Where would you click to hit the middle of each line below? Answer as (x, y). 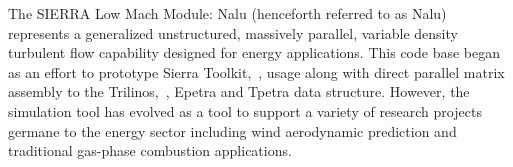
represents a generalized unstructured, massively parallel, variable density (233, 32)
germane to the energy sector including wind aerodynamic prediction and (232, 130)
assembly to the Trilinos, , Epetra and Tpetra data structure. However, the (239, 91)
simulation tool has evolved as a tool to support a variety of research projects (245, 110)
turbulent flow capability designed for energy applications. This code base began (254, 52)
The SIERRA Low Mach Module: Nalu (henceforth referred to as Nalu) (227, 13)
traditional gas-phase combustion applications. (150, 150)
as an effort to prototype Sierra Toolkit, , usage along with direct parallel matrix (256, 71)
